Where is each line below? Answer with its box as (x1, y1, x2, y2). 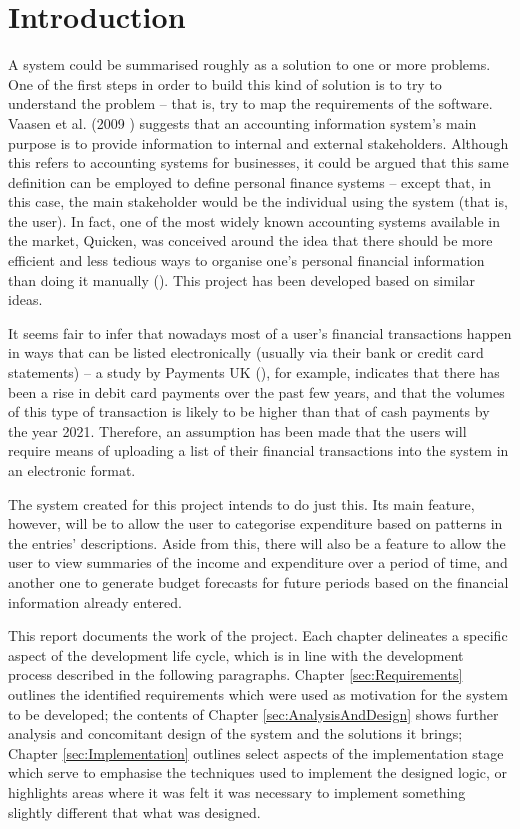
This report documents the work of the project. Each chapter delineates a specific (8, 625, 508, 646)
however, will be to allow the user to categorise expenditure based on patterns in (8, 513, 503, 534)
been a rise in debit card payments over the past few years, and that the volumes (8, 381, 505, 402)
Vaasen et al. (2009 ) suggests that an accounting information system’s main (8, 112, 477, 133)
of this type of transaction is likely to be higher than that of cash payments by (8, 401, 490, 422)
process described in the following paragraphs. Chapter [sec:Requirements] (8, 664, 463, 685)
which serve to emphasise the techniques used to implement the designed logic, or (8, 762, 508, 783)
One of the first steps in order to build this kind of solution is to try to (8, 73, 442, 94)
